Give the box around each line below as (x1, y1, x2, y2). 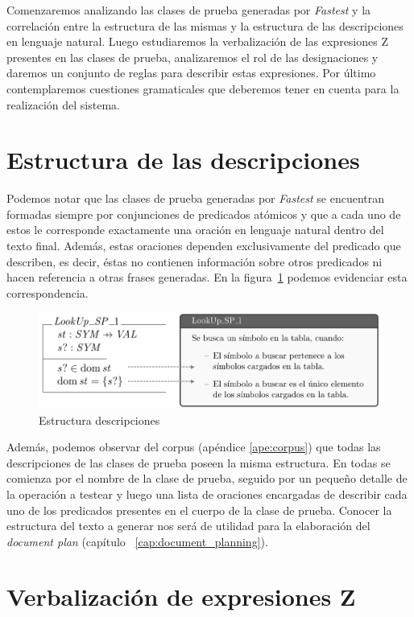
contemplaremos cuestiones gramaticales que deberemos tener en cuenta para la (6, 80, 400, 97)
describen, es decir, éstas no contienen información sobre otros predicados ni (6, 253, 383, 269)
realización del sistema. (6, 96, 120, 113)
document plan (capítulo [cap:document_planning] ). (6, 533, 268, 549)
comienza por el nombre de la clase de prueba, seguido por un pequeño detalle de (6, 470, 408, 487)
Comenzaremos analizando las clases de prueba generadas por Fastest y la (6, 2, 371, 18)
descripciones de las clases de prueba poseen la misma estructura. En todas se (6, 454, 391, 471)
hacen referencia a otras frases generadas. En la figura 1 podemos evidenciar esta (6, 269, 408, 286)
